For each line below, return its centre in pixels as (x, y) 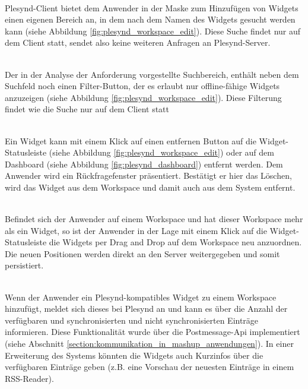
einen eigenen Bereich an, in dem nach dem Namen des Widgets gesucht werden (150, 19)
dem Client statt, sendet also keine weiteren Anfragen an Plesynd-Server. (138, 42)
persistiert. (24, 265)
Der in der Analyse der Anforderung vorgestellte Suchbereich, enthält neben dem (152, 74)
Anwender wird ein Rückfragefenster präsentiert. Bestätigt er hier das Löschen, (148, 175)
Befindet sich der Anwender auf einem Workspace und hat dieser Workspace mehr (154, 219)
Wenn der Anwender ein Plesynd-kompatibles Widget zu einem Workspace (141, 297)
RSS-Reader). (29, 378)
